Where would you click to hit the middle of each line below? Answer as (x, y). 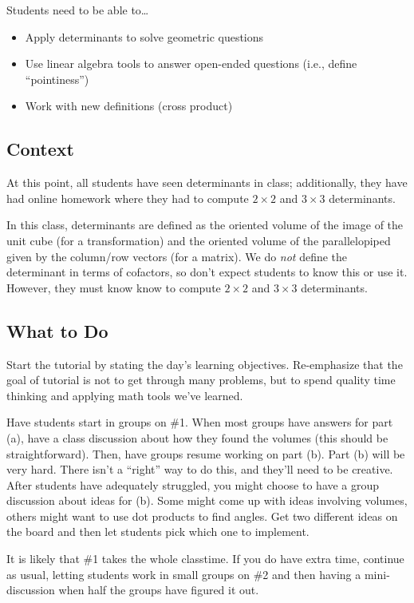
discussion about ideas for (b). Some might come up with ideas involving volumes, (207, 500)
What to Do (57, 330)
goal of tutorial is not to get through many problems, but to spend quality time (201, 380)
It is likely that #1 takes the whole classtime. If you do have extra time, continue (205, 559)
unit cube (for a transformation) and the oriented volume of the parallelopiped (199, 240)
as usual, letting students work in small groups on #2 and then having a (184, 574)
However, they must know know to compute (114, 287)
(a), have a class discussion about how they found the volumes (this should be (197, 437)
